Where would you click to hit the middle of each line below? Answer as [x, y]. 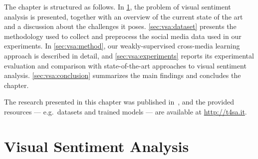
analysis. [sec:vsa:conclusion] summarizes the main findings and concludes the [123, 75]
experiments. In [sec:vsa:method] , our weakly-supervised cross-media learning [122, 46]
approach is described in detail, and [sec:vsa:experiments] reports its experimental [129, 55]
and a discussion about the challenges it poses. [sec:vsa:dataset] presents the [120, 26]
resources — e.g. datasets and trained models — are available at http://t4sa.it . [126, 111]
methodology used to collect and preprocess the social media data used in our [123, 36]
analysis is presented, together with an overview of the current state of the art [124, 16]
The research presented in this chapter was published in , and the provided [119, 102]
